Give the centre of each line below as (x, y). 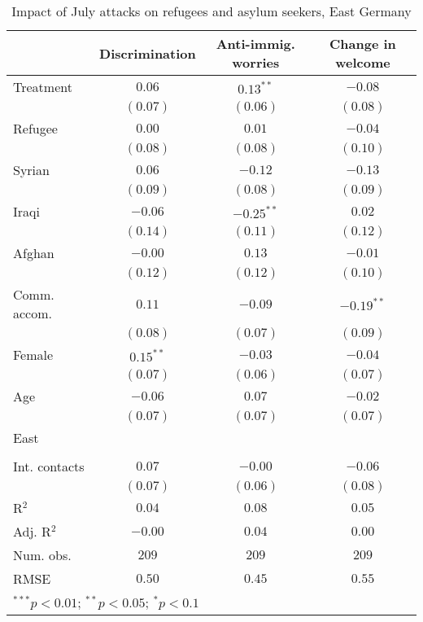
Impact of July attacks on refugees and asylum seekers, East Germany (211, 11)
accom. (33, 313)
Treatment (43, 87)
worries (256, 62)
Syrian (31, 170)
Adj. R (32, 531)
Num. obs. (42, 555)
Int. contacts (49, 466)
